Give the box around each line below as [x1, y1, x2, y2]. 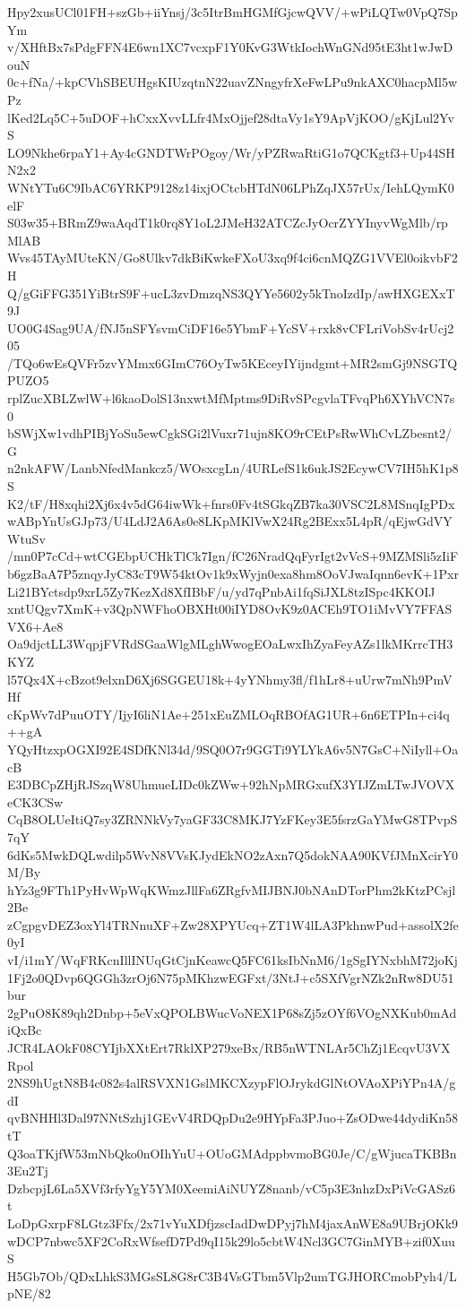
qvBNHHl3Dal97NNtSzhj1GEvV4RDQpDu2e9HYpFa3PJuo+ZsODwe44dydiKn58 [7, 1108, 459, 1127]
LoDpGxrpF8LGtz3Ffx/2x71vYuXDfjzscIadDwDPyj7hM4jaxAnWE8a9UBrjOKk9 [7, 1213, 459, 1232]
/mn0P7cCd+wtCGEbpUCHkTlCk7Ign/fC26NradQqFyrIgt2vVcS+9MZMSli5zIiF [7, 547, 459, 565]
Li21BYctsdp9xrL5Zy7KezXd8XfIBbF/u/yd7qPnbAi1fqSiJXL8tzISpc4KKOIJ [7, 581, 436, 600]
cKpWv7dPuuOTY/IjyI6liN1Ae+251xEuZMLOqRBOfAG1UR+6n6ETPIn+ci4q [7, 704, 450, 723]
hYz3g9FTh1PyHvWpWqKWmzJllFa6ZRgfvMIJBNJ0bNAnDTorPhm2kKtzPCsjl [7, 880, 456, 899]
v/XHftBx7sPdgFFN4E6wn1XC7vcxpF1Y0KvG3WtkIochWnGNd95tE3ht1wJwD [7, 38, 453, 56]
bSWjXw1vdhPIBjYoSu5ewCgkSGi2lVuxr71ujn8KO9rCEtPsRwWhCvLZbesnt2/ [7, 424, 452, 443]
